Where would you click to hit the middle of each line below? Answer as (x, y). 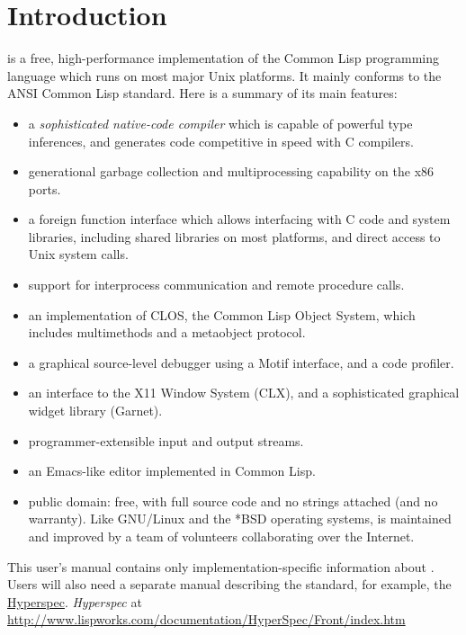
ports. (45, 188)
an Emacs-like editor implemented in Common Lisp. (172, 471)
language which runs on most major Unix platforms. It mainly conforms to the (224, 75)
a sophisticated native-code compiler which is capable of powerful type (220, 123)
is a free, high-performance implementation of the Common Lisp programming (224, 58)
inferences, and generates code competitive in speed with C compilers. (221, 141)
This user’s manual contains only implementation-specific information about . (221, 566)
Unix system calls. (78, 254)
